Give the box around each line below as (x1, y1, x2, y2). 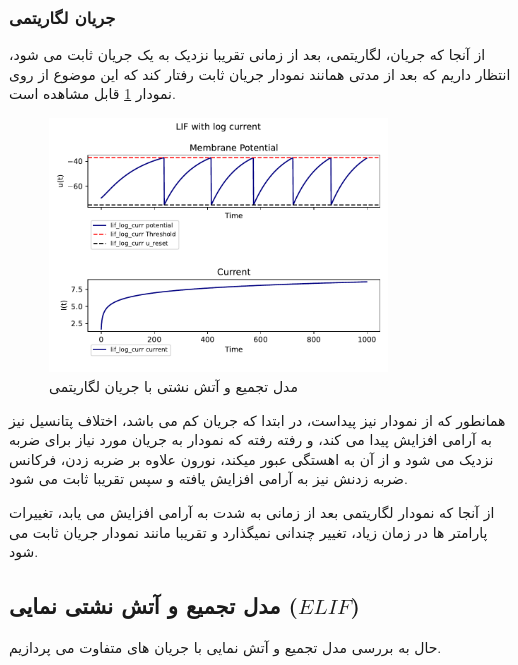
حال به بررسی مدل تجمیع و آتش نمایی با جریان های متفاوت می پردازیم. (9, 636, 442, 657)
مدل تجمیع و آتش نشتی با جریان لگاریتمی (49, 375, 298, 396)
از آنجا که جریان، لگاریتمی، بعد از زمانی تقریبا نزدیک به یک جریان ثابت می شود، (9, 44, 486, 65)
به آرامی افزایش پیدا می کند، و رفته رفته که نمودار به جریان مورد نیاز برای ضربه (9, 429, 492, 450)
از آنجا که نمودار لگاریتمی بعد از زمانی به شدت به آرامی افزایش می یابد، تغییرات (9, 501, 495, 522)
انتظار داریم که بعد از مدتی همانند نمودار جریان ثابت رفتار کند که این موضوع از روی (9, 63, 511, 84)
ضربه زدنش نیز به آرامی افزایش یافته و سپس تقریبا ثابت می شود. (9, 468, 408, 489)
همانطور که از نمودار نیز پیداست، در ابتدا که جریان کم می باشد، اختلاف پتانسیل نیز (9, 409, 506, 430)
